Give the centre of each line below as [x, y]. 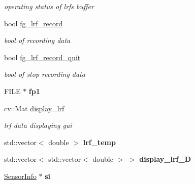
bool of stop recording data [45, 74]
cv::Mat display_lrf [34, 108]
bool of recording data [37, 40]
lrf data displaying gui [38, 125]
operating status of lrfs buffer [49, 6]
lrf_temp [99, 142]
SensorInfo [20, 176]
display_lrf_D [165, 159]
